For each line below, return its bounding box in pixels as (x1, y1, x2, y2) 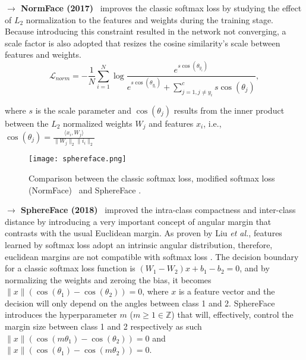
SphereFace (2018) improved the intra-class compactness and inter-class (21, 204, 296, 216)
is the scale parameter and (35, 104, 131, 116)
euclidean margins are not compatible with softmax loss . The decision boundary (5, 250, 299, 262)
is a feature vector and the (178, 285, 275, 298)
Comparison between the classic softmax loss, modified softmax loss (29, 171, 275, 184)
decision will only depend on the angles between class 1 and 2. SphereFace (5, 296, 275, 309)
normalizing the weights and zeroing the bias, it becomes (5, 273, 212, 286)
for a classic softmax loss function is (5, 262, 135, 274)
